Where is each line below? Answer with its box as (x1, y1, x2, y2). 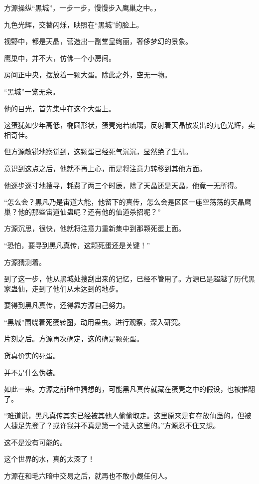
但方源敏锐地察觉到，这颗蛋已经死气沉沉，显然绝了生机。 (4, 146, 192, 157)
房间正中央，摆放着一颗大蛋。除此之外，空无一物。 (4, 69, 171, 80)
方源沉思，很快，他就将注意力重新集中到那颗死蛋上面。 (4, 223, 185, 234)
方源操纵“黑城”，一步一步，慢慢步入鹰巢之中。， (4, 2, 161, 12)
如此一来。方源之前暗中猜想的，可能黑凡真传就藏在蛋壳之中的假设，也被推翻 (4, 384, 255, 394)
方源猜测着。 (4, 256, 46, 267)
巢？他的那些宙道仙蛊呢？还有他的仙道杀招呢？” (4, 206, 161, 217)
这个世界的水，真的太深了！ (4, 454, 95, 464)
